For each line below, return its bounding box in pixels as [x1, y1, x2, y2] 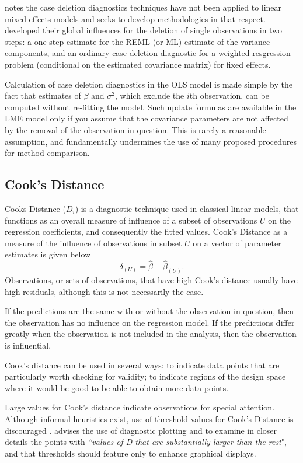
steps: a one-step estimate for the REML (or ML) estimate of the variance [5, 35, 270, 47]
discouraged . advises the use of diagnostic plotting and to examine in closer [5, 424, 277, 436]
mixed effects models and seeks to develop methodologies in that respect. [5, 12, 266, 25]
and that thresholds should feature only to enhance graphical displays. [5, 447, 256, 459]
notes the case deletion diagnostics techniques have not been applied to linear [5, 1, 282, 13]
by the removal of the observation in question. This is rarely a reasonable [5, 123, 266, 135]
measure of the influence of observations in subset [5, 236, 182, 249]
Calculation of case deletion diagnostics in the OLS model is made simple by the [5, 78, 292, 90]
